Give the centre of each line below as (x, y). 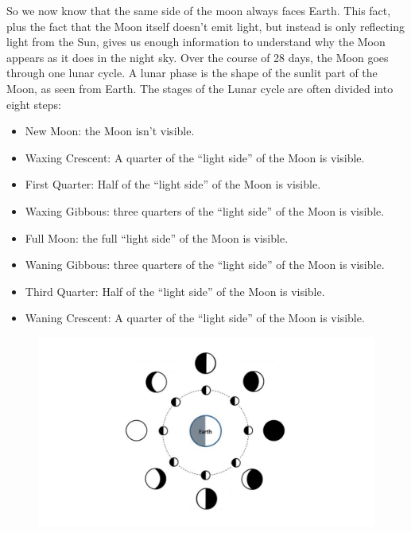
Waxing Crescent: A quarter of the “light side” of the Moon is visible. (195, 157)
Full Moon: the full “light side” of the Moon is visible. (157, 237)
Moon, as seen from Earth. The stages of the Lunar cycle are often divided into (200, 88)
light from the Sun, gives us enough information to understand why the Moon (196, 42)
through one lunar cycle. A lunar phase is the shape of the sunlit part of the (192, 73)
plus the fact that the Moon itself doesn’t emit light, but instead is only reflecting (205, 26)
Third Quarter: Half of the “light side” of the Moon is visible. (175, 291)
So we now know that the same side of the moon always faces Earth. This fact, (199, 10)
